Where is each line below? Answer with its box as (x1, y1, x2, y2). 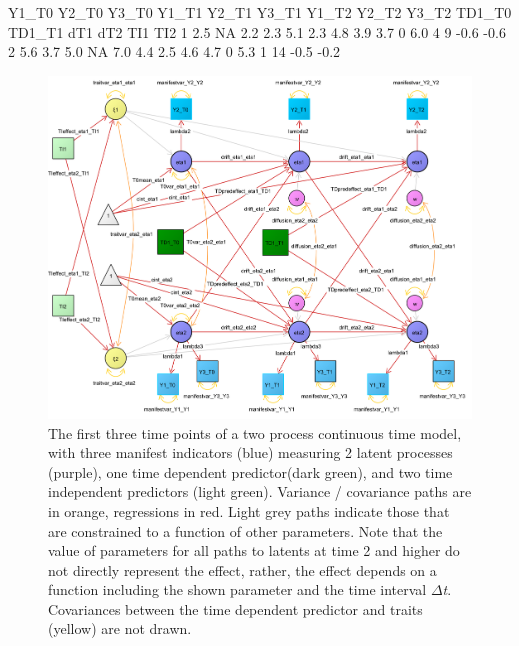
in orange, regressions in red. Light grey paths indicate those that (48, 500, 450, 521)
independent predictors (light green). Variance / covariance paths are (48, 481, 472, 502)
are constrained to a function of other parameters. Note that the (48, 520, 443, 541)
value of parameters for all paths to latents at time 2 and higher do (48, 540, 460, 561)
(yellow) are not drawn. (48, 618, 192, 639)
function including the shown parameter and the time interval (48, 579, 427, 600)
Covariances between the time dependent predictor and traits (48, 598, 423, 619)
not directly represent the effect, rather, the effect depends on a (48, 559, 437, 580)
